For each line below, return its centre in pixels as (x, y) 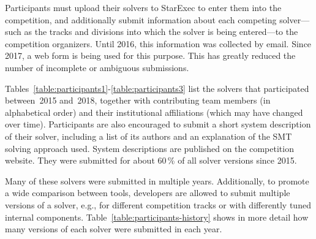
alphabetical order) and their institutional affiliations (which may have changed (154, 112)
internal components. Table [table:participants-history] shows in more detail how (157, 217)
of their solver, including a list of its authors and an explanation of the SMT (149, 136)
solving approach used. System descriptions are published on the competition (149, 148)
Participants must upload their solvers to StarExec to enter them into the (143, 7)
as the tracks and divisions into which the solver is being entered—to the (161, 32)
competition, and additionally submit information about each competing (141, 19)
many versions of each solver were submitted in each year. (114, 229)
